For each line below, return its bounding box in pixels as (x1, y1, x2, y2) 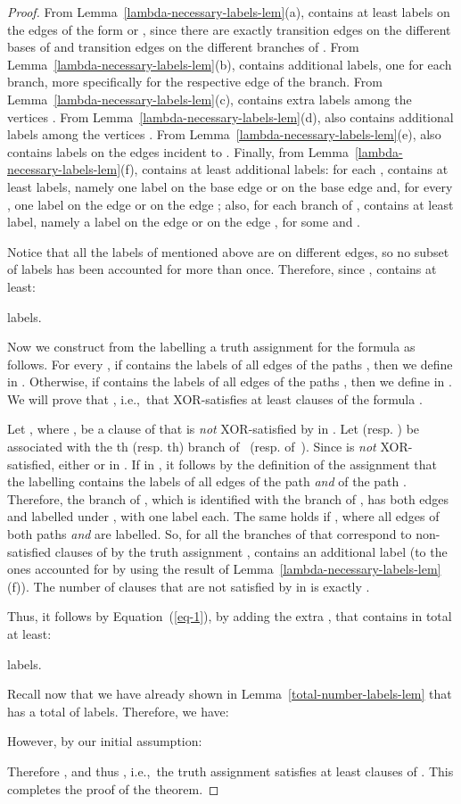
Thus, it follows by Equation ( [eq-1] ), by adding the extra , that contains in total (7, 607, 452, 626)
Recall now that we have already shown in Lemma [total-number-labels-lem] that (7, 684, 452, 703)
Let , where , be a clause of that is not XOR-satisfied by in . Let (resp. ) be (7, 419, 420, 438)
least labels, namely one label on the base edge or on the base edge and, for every (7, 177, 453, 195)
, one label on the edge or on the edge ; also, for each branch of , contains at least (7, 195, 454, 213)
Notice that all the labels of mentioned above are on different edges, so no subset (7, 242, 449, 261)
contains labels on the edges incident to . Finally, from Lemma (7, 142, 349, 161)
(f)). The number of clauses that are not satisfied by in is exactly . (7, 576, 370, 595)
